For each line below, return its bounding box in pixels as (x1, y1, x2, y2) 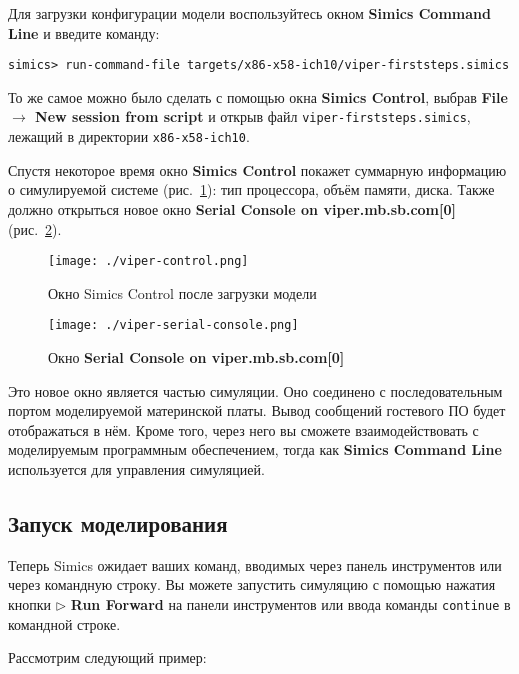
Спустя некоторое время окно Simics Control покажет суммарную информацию (8, 159, 507, 180)
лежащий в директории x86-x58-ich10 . (8, 126, 250, 147)
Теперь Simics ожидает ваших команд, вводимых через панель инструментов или (8, 554, 502, 575)
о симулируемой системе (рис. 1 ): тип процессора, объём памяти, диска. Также (8, 179, 495, 200)
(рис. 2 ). (8, 218, 62, 239)
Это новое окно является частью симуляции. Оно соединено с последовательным (8, 380, 503, 401)
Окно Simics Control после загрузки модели (48, 282, 317, 303)
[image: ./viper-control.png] (48, 254, 249, 269)
